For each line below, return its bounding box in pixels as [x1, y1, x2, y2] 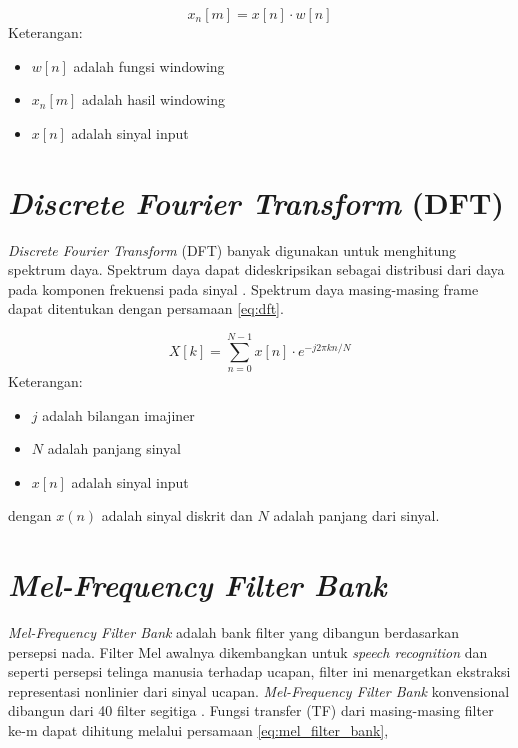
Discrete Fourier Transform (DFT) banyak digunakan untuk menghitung [8, 239, 457, 260]
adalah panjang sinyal [47, 438, 181, 459]
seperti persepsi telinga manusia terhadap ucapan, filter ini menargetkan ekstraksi [8, 661, 511, 682]
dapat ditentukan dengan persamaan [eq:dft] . [8, 298, 284, 319]
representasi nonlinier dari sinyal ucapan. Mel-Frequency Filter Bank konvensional [8, 680, 510, 701]
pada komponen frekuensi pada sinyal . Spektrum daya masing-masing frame [8, 278, 479, 299]
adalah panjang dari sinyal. [273, 505, 440, 526]
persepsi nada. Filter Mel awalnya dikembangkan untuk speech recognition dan [8, 641, 488, 662]
